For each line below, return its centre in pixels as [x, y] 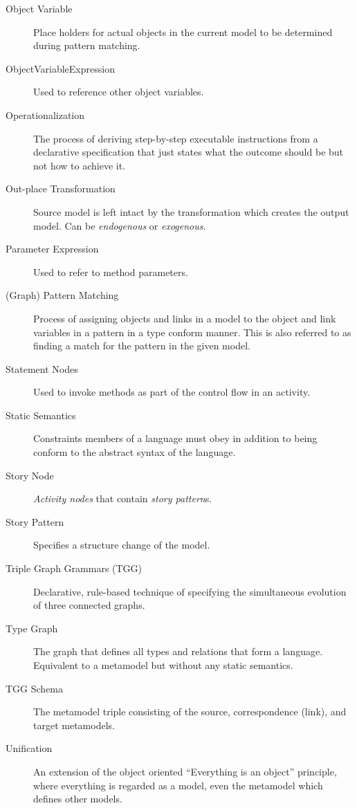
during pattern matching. [87, 45]
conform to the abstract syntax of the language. [135, 452]
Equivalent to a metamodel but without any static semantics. [163, 665]
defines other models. [78, 799]
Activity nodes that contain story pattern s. [123, 498]
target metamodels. [74, 725]
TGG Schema [35, 688]
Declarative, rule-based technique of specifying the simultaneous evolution [190, 591]
